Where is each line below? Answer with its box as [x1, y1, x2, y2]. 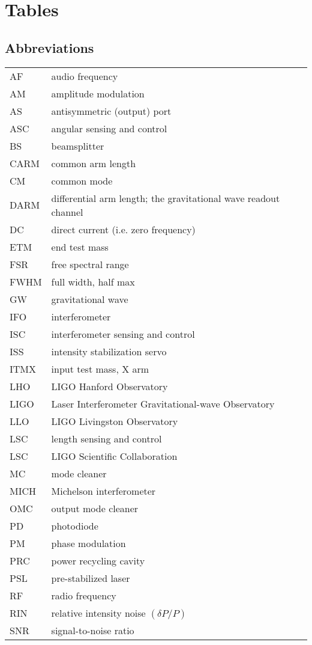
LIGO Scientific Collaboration [51, 448, 178, 463]
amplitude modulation [51, 86, 145, 100]
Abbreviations [5, 38, 94, 57]
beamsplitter [51, 138, 104, 153]
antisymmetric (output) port [51, 103, 172, 118]
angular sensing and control [51, 121, 167, 135]
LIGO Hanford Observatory [51, 379, 168, 393]
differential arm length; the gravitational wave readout [51, 191, 280, 205]
